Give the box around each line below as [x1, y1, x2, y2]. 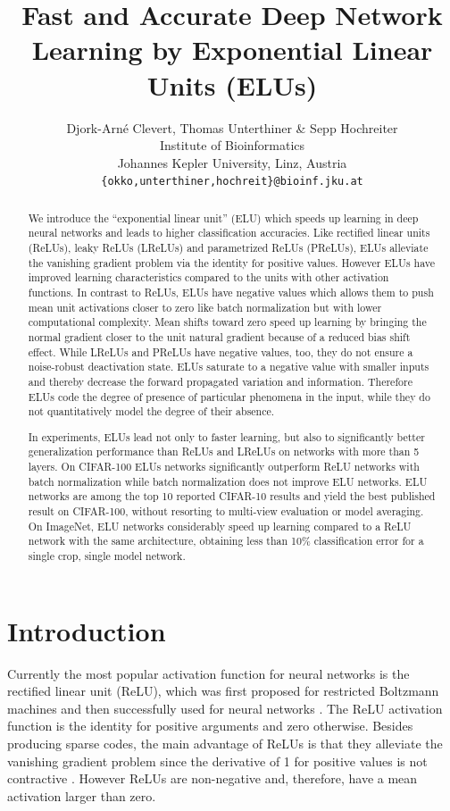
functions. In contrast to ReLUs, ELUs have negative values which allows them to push [28, 285, 434, 300]
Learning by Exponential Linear [31, 31, 433, 68]
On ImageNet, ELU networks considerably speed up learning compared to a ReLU [28, 518, 412, 533]
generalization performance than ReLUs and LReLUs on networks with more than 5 [28, 444, 420, 459]
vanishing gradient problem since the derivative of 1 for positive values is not [7, 751, 428, 770]
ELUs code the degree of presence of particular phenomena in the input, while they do [28, 389, 430, 404]
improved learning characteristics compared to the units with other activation [28, 270, 389, 285]
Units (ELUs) [146, 66, 318, 103]
